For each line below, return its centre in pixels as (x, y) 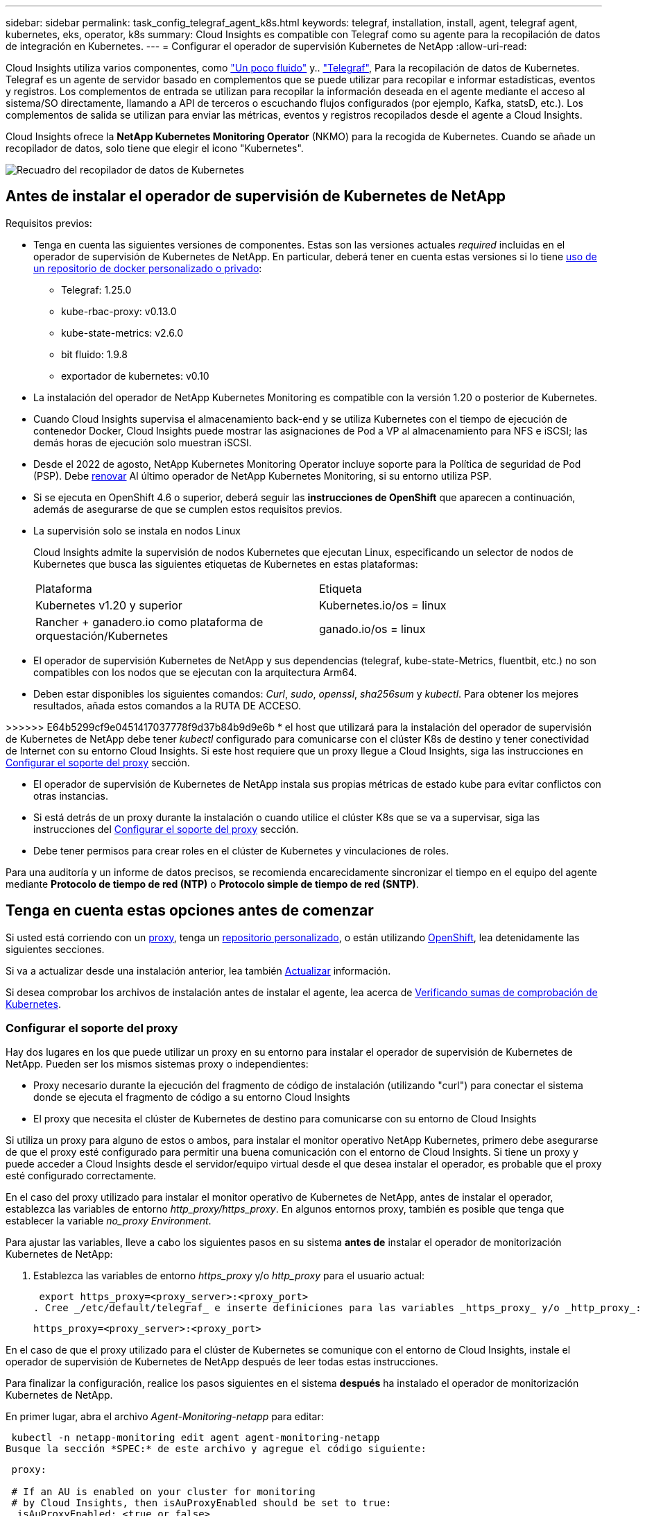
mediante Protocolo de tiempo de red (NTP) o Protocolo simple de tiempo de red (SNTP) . (212, 884)
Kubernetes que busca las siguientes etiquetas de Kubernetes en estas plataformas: (226, 564)
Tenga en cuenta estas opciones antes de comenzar (190, 911)
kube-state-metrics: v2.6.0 (122, 332)
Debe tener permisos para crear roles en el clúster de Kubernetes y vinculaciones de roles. (241, 850)
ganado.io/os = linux (372, 629)
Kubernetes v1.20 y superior (109, 605)
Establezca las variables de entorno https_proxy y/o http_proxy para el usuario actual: (229, 1276)
